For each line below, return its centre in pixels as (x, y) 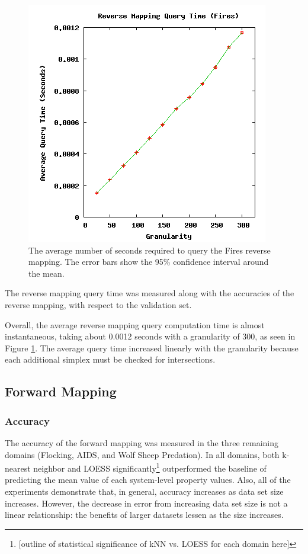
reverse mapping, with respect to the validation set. (98, 304)
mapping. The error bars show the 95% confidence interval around (149, 262)
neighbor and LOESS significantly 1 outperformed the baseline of (150, 467)
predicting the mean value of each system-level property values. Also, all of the (148, 480)
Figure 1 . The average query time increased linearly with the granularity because (152, 348)
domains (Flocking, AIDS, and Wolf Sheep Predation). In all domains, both (142, 454)
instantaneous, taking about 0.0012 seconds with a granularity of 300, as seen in (150, 336)
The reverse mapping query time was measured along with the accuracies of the (150, 293)
